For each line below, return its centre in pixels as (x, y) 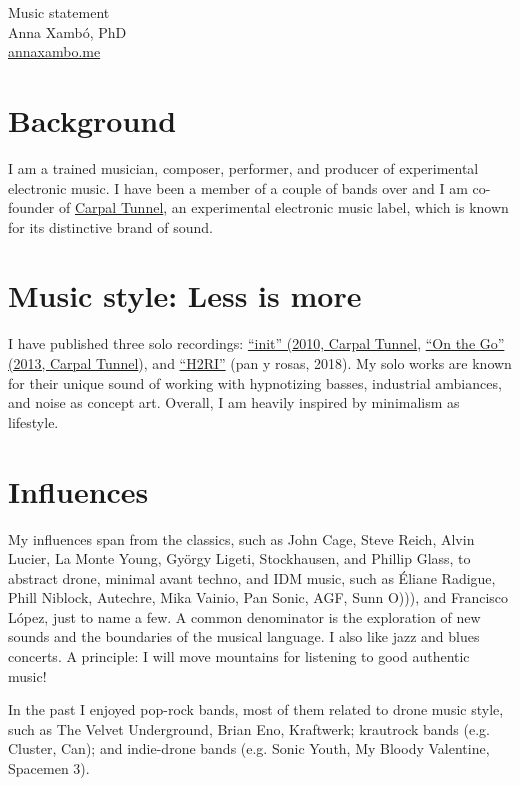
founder (31, 207)
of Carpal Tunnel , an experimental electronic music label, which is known (284, 207)
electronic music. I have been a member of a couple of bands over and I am (238, 187)
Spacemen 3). (49, 768)
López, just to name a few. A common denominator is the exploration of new (244, 616)
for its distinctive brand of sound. (110, 226)
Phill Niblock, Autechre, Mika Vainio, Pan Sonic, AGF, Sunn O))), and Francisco (258, 597)
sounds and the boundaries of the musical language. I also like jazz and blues (244, 636)
